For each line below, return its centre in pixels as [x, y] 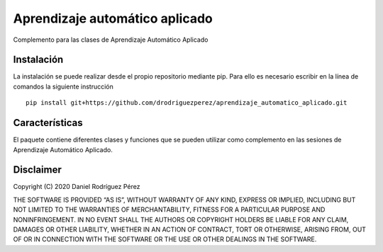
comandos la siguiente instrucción [63, 86]
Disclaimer [37, 170]
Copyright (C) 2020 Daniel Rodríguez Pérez [77, 187]
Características [48, 123]
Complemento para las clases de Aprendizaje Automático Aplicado [111, 40]
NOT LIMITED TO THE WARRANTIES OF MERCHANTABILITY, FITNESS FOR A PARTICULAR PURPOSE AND [169, 210]
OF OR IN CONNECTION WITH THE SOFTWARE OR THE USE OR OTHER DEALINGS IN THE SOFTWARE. [165, 239]
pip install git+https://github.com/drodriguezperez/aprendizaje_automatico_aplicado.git [187, 103]
